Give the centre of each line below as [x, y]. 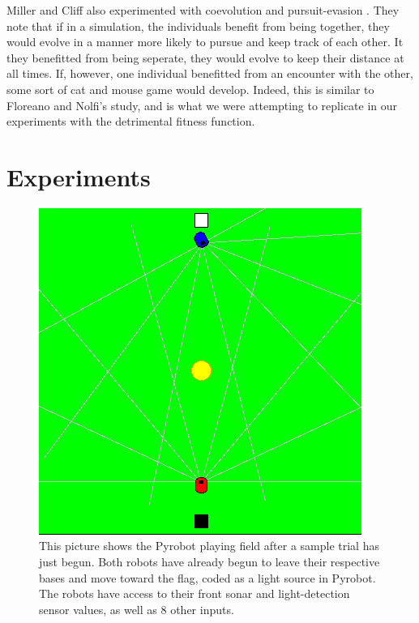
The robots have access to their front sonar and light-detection [195, 593]
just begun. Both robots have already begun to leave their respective [209, 562]
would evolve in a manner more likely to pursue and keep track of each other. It [205, 42]
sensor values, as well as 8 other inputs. [137, 609]
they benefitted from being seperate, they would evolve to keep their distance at [205, 57]
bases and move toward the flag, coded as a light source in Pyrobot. [207, 577]
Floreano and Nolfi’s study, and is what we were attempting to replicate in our [202, 105]
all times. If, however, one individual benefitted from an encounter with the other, [210, 73]
